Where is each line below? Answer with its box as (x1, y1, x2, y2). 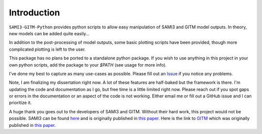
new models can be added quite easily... (9, 30, 90, 36)
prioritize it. (9, 100, 32, 106)
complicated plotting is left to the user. (9, 46, 86, 52)
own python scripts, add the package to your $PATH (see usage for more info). (9, 62, 167, 67)
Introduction (9, 7, 60, 18)
